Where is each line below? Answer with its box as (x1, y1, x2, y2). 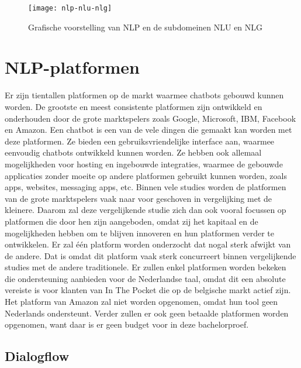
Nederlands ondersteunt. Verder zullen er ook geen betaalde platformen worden (5, 307, 289, 319)
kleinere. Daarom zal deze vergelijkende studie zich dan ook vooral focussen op (5, 204, 286, 216)
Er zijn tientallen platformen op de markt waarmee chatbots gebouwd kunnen (5, 89, 284, 101)
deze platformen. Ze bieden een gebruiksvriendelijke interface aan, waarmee (5, 135, 275, 147)
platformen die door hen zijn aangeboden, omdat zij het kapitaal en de (5, 215, 258, 227)
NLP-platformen (5, 55, 140, 79)
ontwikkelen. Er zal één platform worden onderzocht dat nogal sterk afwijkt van (5, 238, 291, 250)
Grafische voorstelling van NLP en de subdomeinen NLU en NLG (28, 20, 263, 33)
